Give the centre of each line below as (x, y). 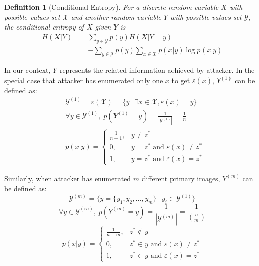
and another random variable (116, 17)
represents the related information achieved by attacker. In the (157, 70)
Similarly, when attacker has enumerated (68, 178)
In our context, (27, 70)
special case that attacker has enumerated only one (84, 80)
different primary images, (181, 178)
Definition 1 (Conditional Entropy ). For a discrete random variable (111, 7)
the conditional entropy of (44, 27)
